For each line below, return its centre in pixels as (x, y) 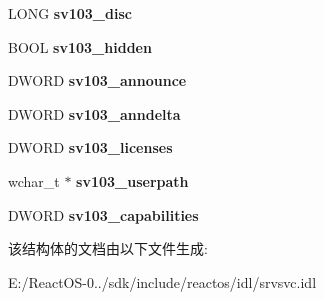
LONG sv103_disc (70, 13)
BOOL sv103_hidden (80, 46)
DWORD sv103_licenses (90, 147)
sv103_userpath (132, 180)
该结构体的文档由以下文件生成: (108, 248)
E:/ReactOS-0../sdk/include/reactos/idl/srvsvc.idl (162, 281)
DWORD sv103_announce (97, 80)
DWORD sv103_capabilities (103, 214)
